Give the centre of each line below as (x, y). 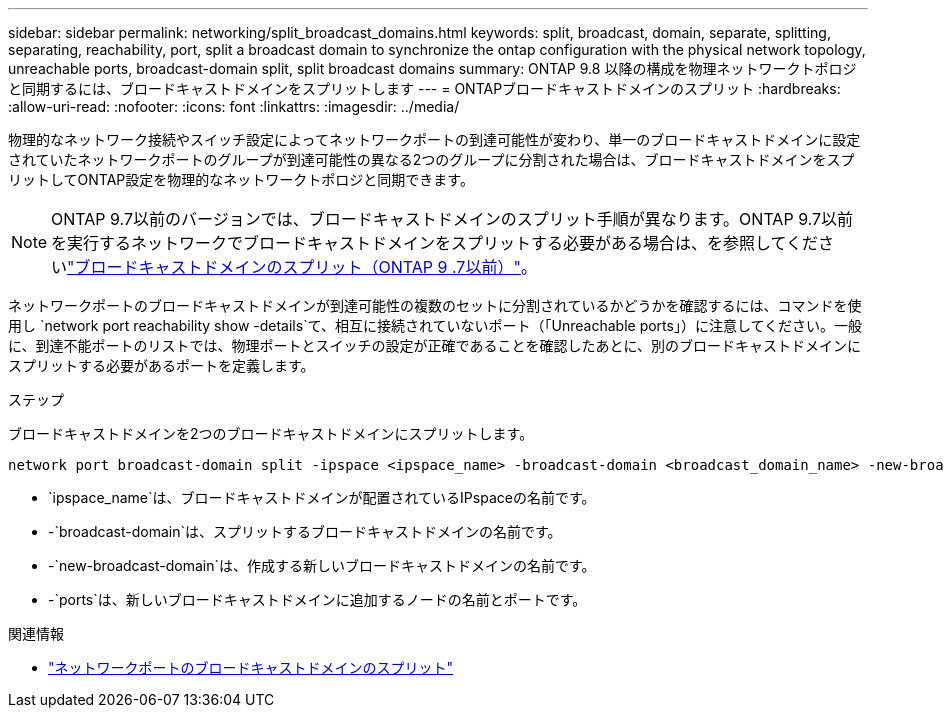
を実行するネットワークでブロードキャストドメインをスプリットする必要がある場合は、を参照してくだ (435, 243)
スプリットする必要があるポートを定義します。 (161, 365)
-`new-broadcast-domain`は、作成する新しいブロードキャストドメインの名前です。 (322, 565)
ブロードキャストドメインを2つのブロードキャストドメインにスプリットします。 (271, 433)
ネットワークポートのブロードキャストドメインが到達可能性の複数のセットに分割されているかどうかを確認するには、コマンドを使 (435, 305)
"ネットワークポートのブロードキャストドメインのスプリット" (251, 667)
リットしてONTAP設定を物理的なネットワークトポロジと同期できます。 (241, 179)
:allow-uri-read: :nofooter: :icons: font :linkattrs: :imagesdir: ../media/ (234, 106)
